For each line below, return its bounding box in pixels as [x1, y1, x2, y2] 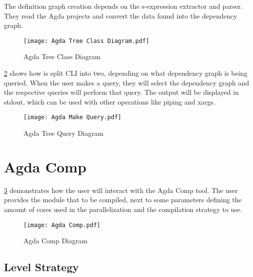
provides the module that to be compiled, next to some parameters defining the [4, 194, 242, 205]
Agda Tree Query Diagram [23, 128, 104, 138]
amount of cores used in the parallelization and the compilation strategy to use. [4, 204, 242, 214]
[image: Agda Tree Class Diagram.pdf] [23, 37, 149, 44]
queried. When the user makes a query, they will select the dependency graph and [4, 77, 250, 87]
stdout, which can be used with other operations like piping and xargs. [4, 96, 215, 107]
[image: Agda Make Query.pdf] [23, 114, 122, 121]
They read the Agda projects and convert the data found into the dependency [4, 10, 237, 21]
